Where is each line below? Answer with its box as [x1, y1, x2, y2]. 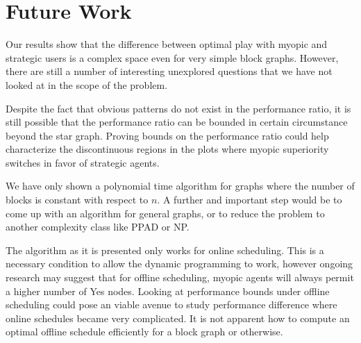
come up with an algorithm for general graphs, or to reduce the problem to [6, 206, 325, 220]
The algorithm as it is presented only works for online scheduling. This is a [6, 242, 324, 257]
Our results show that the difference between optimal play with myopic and [6, 37, 328, 51]
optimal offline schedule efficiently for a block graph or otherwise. [6, 324, 283, 339]
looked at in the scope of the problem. [6, 77, 168, 92]
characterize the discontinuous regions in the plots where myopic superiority [6, 142, 329, 156]
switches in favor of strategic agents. [6, 155, 160, 169]
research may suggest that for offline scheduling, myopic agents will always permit [6, 270, 354, 285]
